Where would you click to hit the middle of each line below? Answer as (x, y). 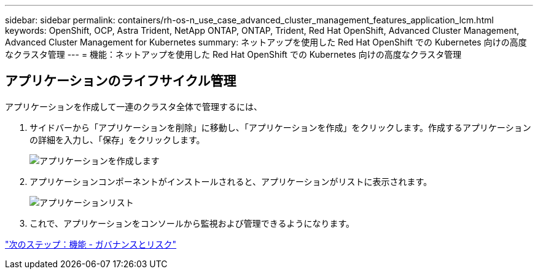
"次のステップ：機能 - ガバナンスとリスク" (91, 244)
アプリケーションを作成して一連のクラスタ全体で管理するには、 (134, 106)
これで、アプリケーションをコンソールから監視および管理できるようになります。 (192, 223)
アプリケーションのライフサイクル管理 (121, 81)
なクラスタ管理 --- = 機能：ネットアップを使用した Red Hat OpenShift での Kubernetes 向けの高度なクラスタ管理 (233, 54)
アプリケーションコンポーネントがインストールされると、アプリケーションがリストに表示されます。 (231, 181)
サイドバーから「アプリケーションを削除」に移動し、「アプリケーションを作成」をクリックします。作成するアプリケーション (280, 127)
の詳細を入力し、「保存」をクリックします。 (117, 139)
